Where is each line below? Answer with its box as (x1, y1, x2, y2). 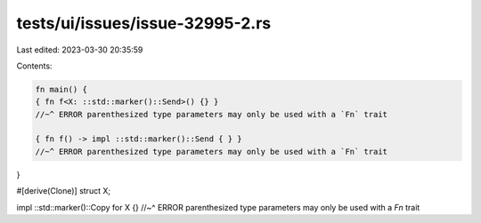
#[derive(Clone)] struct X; (16, 186, 111, 196)
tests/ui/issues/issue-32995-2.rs (16, 13, 272, 33)
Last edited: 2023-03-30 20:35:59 (16, 44, 143, 55)
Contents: (16, 60, 53, 71)
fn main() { (35, 84, 88, 94)
